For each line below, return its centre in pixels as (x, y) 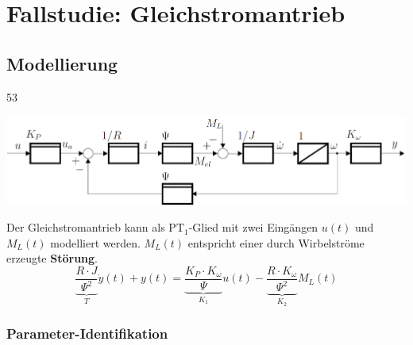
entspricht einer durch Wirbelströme (276, 242)
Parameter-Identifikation (87, 333)
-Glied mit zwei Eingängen (253, 227)
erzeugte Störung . (52, 258)
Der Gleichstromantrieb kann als (86, 227)
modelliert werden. (95, 242)
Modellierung (62, 63)
